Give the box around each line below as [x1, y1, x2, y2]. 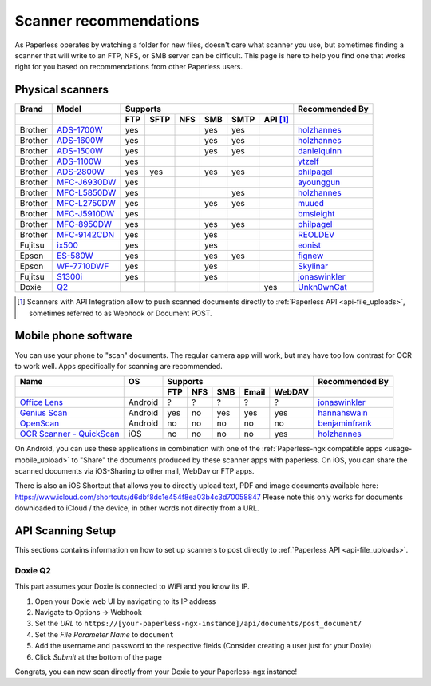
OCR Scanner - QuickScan [19, 428, 120, 439]
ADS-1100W [57, 156, 102, 167]
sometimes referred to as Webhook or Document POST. [29, 308, 212, 318]
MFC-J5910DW [57, 208, 115, 220]
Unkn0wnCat [298, 282, 347, 293]
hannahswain [318, 407, 369, 418]
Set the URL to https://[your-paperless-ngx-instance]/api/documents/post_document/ [34, 619, 362, 629]
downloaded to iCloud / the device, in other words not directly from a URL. [14, 503, 259, 513]
